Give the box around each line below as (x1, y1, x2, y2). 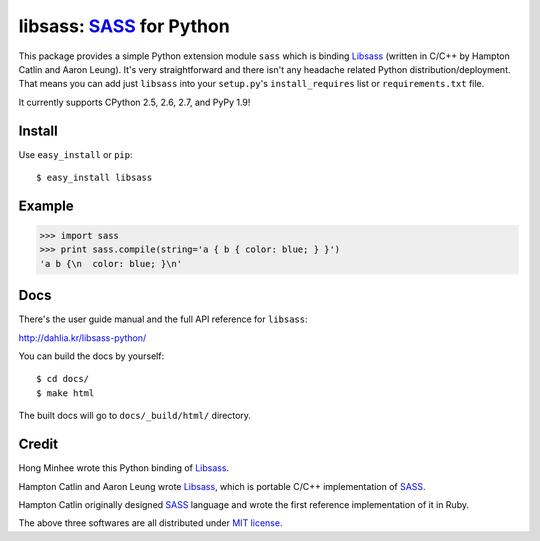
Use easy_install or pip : (18, 148, 133, 160)
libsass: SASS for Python (18, 15, 230, 37)
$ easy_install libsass (36, 172, 153, 184)
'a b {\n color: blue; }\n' (39, 258, 183, 269)
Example (18, 197, 74, 214)
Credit (18, 436, 59, 453)
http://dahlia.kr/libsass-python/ (18, 331, 147, 344)
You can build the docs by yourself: (18, 350, 165, 362)
